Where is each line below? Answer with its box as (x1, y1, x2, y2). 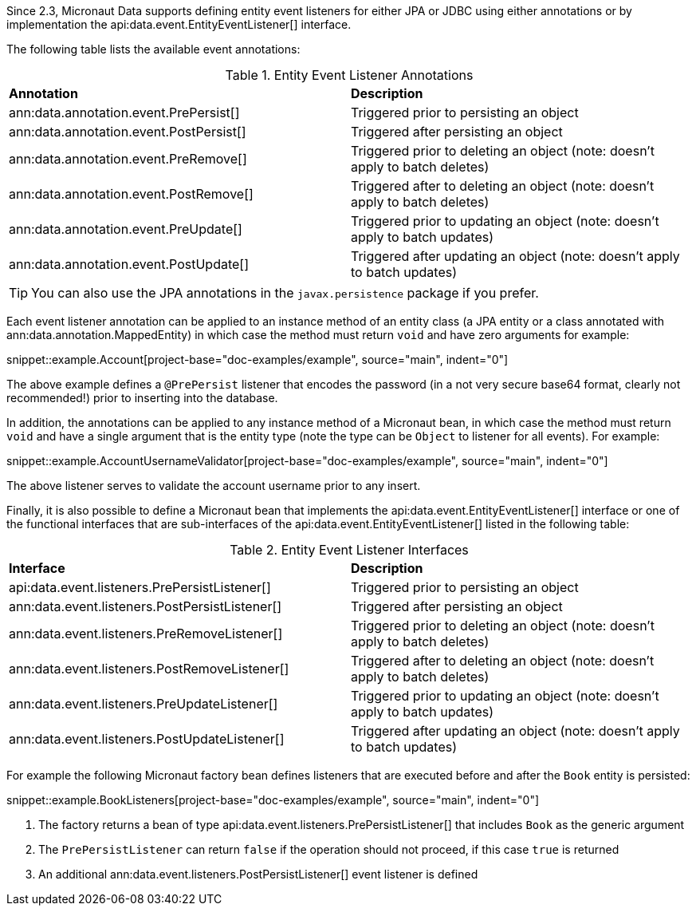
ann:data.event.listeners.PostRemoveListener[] (9, 661, 289, 677)
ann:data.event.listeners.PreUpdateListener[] (9, 696, 278, 712)
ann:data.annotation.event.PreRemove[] (9, 151, 247, 167)
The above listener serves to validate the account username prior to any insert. (6, 479, 421, 492)
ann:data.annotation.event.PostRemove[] (9, 186, 254, 202)
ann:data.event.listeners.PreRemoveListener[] (9, 626, 283, 642)
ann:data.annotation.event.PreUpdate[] (9, 221, 242, 237)
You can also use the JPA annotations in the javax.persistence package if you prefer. (31, 285, 539, 301)
